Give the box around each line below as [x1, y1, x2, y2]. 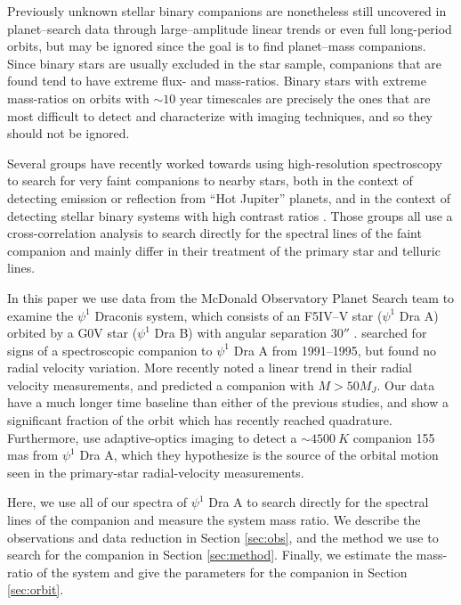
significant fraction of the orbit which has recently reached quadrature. [7, 411, 392, 429]
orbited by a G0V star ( [7, 323, 138, 342]
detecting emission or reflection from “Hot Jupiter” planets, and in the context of [7, 188, 450, 207]
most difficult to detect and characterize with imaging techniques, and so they [7, 106, 433, 125]
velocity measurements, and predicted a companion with [7, 375, 314, 394]
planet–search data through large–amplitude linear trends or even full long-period [7, 19, 452, 37]
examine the [7, 306, 74, 324]
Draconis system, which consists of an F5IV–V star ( [94, 306, 383, 324]
